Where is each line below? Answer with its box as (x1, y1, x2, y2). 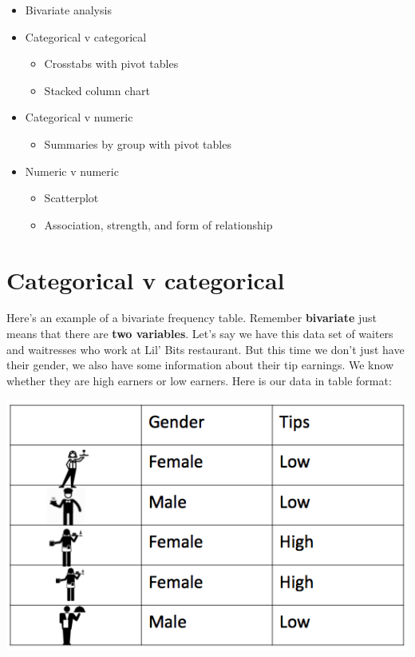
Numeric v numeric (25, 162, 119, 179)
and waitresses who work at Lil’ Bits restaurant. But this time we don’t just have (6, 340, 405, 357)
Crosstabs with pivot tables (44, 55, 179, 72)
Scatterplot (44, 189, 99, 206)
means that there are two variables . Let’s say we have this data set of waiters (6, 325, 393, 342)
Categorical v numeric (25, 109, 133, 125)
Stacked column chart (44, 82, 150, 98)
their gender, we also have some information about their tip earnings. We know (6, 356, 393, 373)
